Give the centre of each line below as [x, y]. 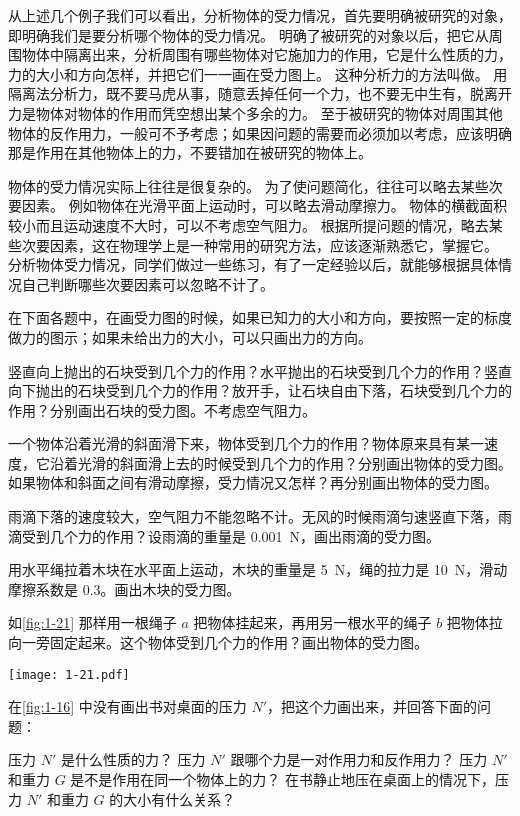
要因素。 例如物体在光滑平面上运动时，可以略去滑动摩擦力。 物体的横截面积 [258, 205]
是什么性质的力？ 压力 [133, 759]
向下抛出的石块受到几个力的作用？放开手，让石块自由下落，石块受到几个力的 [260, 390]
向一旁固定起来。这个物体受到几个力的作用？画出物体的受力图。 [218, 642]
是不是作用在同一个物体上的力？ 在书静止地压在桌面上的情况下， [283, 779]
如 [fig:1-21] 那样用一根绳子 [92, 622]
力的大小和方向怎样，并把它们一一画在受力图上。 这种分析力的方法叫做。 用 [258, 73]
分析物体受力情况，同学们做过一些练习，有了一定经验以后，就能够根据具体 [253, 264]
